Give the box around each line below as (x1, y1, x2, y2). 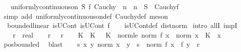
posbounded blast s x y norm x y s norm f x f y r (3, 39, 200, 49)
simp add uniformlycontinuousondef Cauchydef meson (3, 11, 168, 21)
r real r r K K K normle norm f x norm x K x (13, 29, 221, 39)
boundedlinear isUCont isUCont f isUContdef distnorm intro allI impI (7, 20, 237, 30)
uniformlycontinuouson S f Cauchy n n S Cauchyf (10, 1, 179, 11)
